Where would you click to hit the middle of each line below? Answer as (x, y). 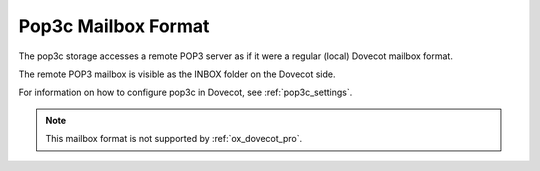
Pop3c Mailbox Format (114, 26)
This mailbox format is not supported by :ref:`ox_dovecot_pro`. (174, 139)
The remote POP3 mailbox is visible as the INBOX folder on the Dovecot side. (177, 74)
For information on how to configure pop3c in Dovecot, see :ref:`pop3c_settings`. (185, 92)
